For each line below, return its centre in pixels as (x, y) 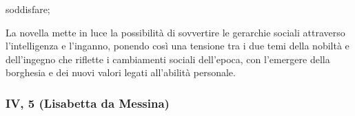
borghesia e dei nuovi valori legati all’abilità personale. (121, 72)
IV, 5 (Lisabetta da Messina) (88, 103)
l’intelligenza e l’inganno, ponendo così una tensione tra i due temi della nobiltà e (177, 46)
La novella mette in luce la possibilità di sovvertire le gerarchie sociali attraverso (175, 32)
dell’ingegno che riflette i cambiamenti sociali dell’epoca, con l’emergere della (168, 59)
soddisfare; (28, 9)
